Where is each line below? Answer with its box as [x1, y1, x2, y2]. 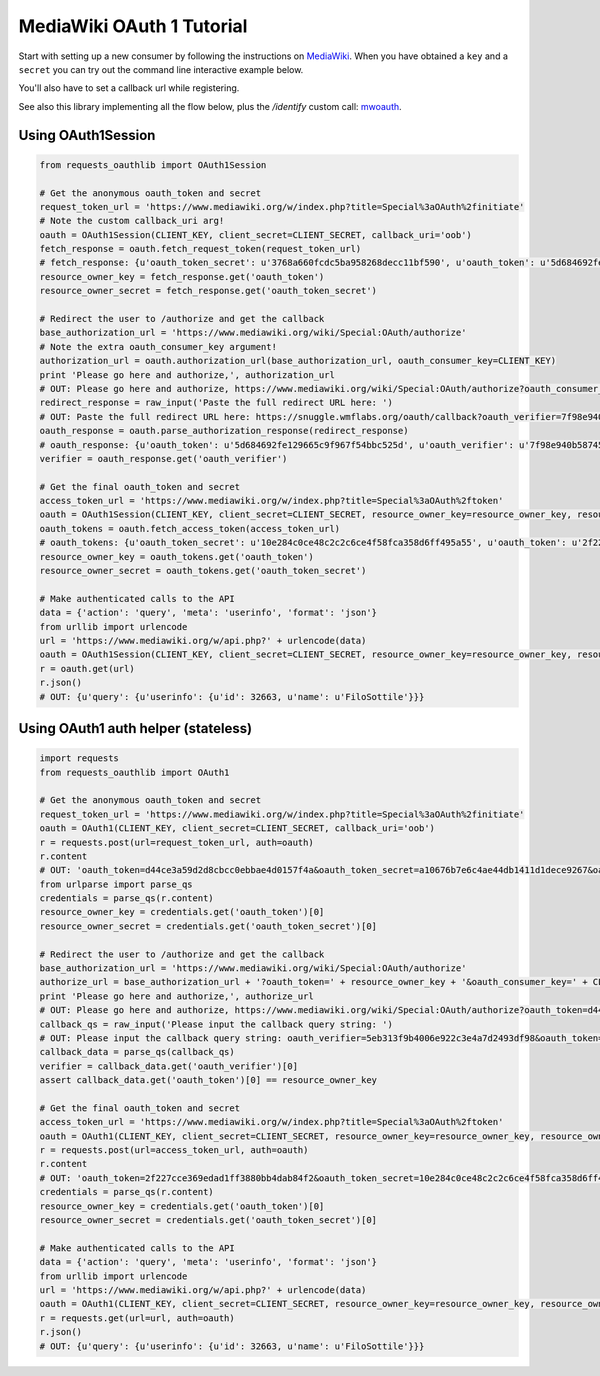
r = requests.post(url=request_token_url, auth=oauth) [39, 836, 314, 848]
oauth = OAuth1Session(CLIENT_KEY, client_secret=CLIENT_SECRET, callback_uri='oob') [39, 229, 472, 240]
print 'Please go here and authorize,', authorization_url [39, 369, 335, 380]
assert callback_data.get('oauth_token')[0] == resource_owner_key [39, 1075, 378, 1086]
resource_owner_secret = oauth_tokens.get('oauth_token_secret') [39, 565, 367, 577]
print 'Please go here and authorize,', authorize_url [39, 990, 314, 1002]
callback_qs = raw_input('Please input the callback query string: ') [39, 1018, 394, 1030]
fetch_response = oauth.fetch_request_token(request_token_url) [39, 243, 362, 255]
